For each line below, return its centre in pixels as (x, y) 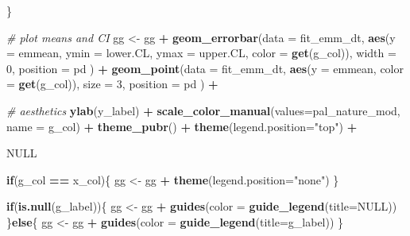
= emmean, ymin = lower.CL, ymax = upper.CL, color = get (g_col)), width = (201, 53)
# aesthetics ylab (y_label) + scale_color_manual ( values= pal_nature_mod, (203, 110)
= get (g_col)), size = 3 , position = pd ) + (112, 84)
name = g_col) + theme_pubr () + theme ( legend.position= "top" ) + (182, 126)
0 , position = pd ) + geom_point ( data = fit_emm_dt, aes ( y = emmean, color (205, 68)
